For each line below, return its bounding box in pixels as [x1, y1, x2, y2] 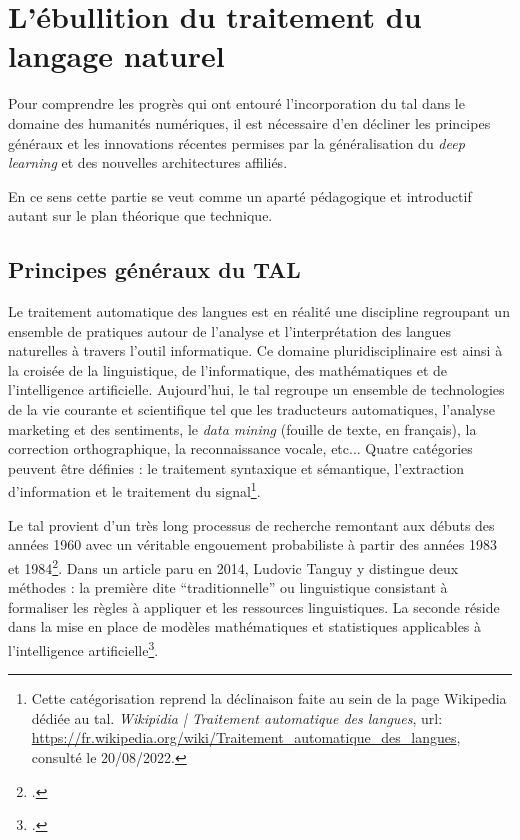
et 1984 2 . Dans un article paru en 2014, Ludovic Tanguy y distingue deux [8, 554, 459, 578]
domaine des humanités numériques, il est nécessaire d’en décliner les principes [8, 112, 491, 133]
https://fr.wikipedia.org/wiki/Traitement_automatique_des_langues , [31, 727, 461, 748]
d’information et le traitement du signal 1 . [8, 478, 261, 502]
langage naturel [8, 35, 225, 76]
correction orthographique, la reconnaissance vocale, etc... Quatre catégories [8, 438, 473, 459]
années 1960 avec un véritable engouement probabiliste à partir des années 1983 [8, 534, 497, 555]
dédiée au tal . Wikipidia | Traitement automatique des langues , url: [31, 707, 443, 728]
